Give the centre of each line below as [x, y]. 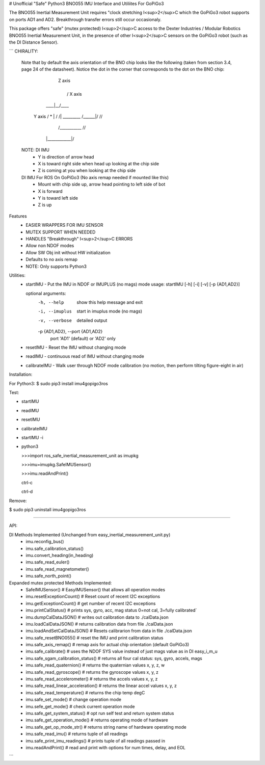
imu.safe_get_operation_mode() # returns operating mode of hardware [97, 720]
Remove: [18, 501]
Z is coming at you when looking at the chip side [87, 171]
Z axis [64, 80]
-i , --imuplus [55, 311]
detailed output [92, 320]
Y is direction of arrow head [66, 157]
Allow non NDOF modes [50, 246]
